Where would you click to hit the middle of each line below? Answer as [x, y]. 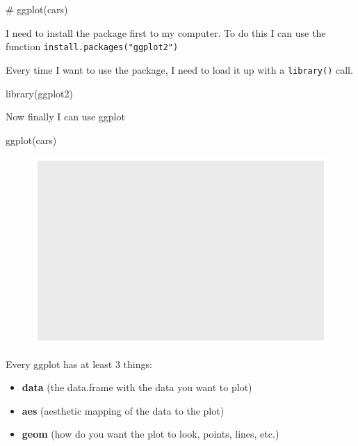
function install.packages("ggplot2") [92, 46]
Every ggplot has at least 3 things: [79, 364]
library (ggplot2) [39, 93]
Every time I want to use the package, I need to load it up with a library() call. [179, 69]
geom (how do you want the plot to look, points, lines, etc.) [150, 434]
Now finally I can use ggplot [65, 117]
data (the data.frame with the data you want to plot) [137, 387]
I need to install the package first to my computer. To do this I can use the [166, 32]
